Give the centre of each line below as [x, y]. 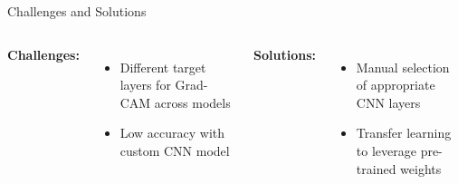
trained [376, 168]
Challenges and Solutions [77, 11]
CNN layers [388, 102]
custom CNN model [175, 150]
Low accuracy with [172, 133]
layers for [145, 85]
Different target [163, 67]
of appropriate [396, 85]
